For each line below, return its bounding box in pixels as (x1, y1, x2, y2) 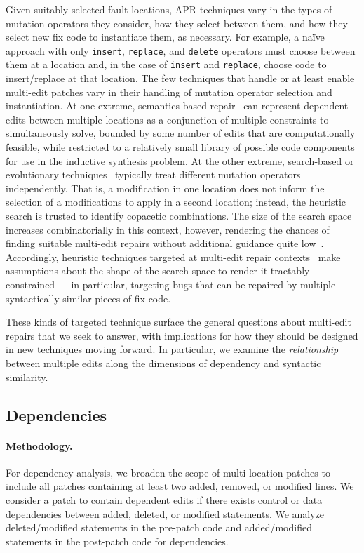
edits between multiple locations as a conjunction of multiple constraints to (6, 112, 329, 126)
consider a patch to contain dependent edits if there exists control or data (6, 492, 323, 507)
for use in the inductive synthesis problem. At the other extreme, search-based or (6, 153, 354, 168)
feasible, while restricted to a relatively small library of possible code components (6, 140, 355, 154)
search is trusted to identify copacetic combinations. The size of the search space (6, 208, 352, 223)
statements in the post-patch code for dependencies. (6, 533, 229, 548)
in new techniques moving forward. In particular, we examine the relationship (6, 342, 339, 357)
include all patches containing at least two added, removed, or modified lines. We (6, 479, 354, 493)
